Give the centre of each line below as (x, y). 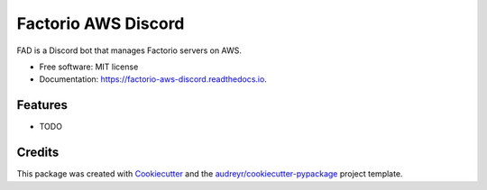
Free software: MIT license (89, 67)
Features (42, 105)
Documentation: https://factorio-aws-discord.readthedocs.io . (153, 79)
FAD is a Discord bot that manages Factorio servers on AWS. (129, 50)
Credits (38, 153)
